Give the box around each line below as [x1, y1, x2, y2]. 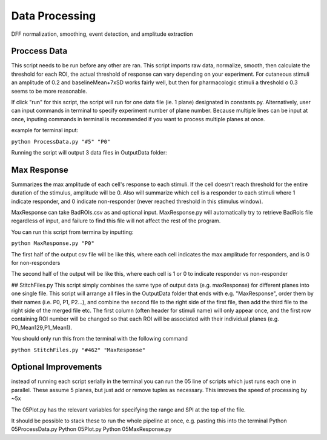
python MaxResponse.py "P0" [11, 240, 95, 247]
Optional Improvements [11, 362, 102, 372]
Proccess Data [11, 46, 68, 56]
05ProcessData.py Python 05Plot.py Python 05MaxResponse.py [11, 425, 172, 433]
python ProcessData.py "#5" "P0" [11, 138, 111, 145]
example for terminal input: [11, 127, 79, 134]
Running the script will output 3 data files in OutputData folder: [11, 148, 167, 156]
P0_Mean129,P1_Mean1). [11, 324, 72, 331]
